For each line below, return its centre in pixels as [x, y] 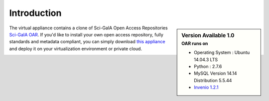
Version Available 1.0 [208, 35]
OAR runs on [195, 43]
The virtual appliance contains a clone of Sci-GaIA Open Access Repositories [88, 28]
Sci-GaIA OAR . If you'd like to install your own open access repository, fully [86, 34]
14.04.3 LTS [206, 59]
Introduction [35, 13]
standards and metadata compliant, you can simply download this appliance [87, 42]
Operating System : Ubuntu [222, 53]
